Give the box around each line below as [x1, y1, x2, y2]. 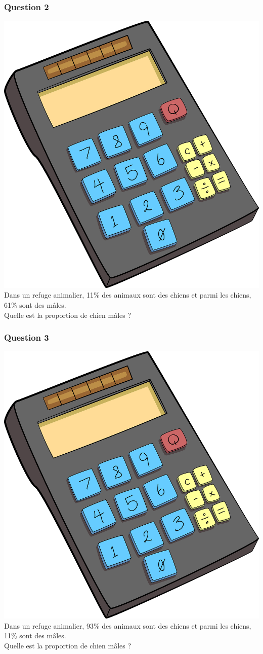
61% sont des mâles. [4, 300, 66, 310]
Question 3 [4, 331, 49, 344]
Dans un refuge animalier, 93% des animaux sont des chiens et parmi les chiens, [4, 620, 251, 631]
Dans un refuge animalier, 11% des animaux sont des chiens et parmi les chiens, [4, 289, 251, 300]
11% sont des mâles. [4, 630, 66, 641]
